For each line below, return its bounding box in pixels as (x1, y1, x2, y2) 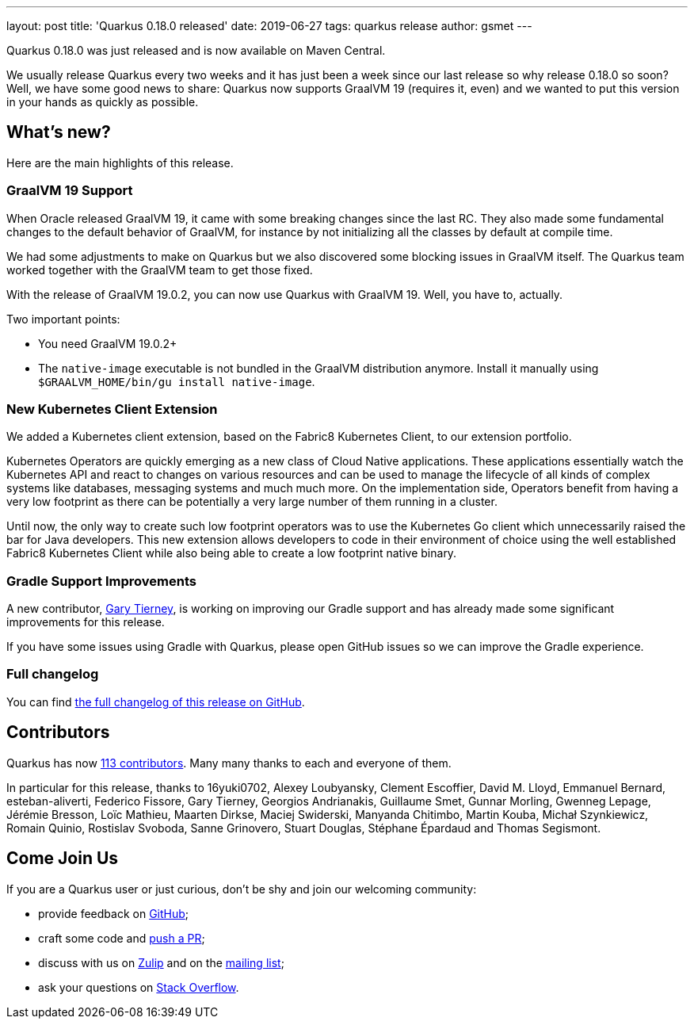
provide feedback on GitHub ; (38, 906, 189, 920)
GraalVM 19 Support (6, 182, 133, 199)
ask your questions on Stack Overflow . (38, 980, 239, 994)
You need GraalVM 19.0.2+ (38, 336, 177, 350)
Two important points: (6, 312, 120, 326)
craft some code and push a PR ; (38, 931, 205, 945)
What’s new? (6, 122, 111, 143)
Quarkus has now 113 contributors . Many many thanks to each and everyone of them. (6, 755, 452, 770)
